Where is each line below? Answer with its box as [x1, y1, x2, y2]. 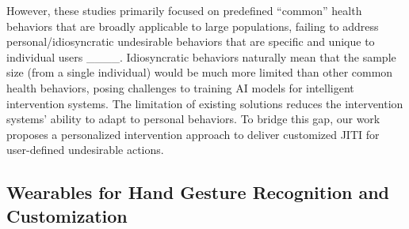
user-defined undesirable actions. [6, 141, 164, 158]
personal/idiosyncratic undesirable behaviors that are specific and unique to [6, 33, 375, 50]
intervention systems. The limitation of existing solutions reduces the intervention [6, 95, 403, 111]
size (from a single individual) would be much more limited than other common [6, 64, 393, 81]
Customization [6, 203, 128, 227]
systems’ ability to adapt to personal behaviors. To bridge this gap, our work [6, 111, 380, 127]
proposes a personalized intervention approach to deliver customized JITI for [6, 126, 380, 142]
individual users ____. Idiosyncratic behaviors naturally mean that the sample [6, 48, 396, 65]
